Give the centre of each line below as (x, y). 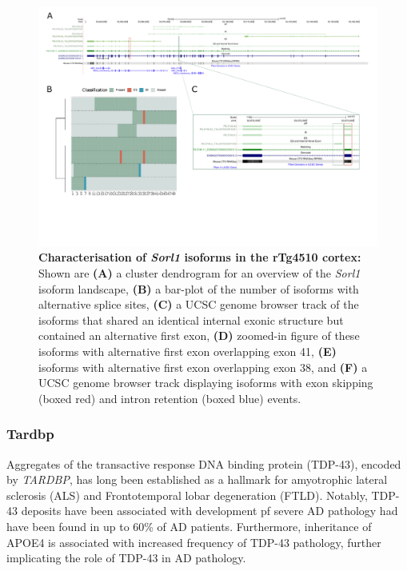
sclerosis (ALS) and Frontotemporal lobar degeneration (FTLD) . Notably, (187, 495)
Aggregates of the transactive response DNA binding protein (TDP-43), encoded (204, 463)
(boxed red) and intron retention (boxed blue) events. (170, 398)
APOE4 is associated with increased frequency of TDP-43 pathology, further (194, 542)
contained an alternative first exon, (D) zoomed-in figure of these (199, 335)
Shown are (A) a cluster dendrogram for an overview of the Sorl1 (200, 272)
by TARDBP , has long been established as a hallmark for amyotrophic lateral (197, 479)
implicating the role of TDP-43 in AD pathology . (126, 558)
